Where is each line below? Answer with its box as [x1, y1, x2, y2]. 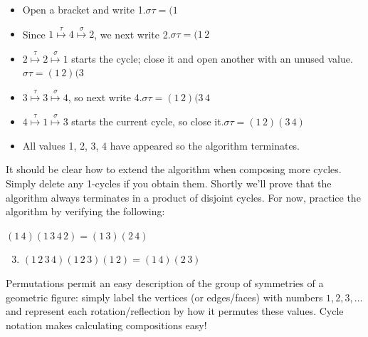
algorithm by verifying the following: [6, 204, 165, 219]
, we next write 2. [94, 26, 171, 41]
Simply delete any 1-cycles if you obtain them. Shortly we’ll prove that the [6, 175, 332, 190]
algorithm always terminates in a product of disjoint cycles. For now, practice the [6, 190, 361, 204]
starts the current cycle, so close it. [71, 114, 224, 129]
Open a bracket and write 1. [22, 2, 146, 16]
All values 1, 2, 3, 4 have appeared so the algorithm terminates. [22, 138, 300, 152]
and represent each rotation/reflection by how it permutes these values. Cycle [6, 304, 344, 318]
